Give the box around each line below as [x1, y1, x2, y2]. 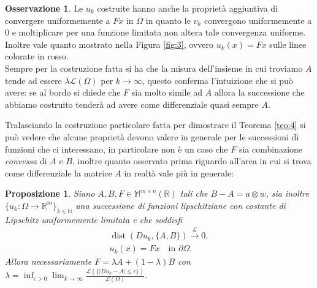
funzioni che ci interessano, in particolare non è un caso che [5, 142, 228, 155]
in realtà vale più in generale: [124, 166, 234, 179]
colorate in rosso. [5, 50, 69, 63]
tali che [180, 187, 208, 200]
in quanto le [145, 13, 191, 26]
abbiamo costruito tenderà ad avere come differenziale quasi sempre [5, 97, 259, 110]
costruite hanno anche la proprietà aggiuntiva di [97, 2, 278, 14]
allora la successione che [214, 86, 305, 99]
